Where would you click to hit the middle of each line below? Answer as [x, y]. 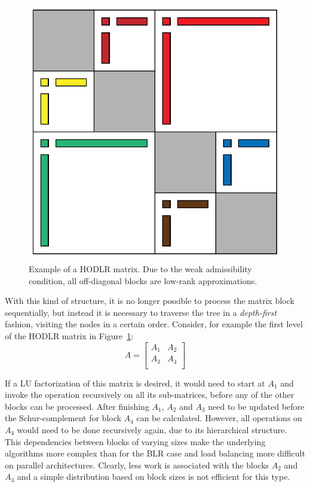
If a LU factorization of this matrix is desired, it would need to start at [135, 383]
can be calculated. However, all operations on [219, 418]
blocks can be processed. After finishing [77, 406]
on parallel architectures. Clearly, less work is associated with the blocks [137, 465]
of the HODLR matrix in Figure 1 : [69, 335]
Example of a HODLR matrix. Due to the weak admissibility [140, 268]
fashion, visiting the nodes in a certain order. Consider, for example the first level [154, 324]
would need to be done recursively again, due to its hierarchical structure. [152, 429]
